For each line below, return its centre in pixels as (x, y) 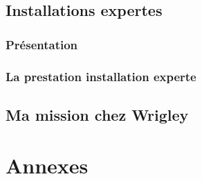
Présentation (42, 44)
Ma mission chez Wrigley (97, 114)
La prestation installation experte (101, 76)
